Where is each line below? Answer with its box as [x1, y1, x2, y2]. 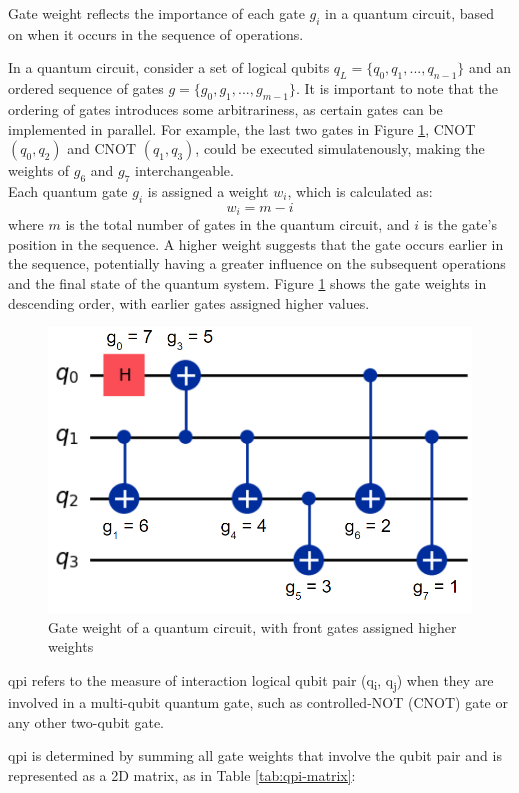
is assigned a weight [147, 180, 269, 201]
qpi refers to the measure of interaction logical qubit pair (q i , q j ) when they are [8, 669, 494, 693]
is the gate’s [423, 214, 497, 235]
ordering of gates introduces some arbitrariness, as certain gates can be [8, 98, 443, 119]
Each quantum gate [8, 180, 128, 201]
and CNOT [67, 138, 137, 159]
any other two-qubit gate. [8, 711, 164, 732]
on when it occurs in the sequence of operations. [8, 23, 304, 44]
